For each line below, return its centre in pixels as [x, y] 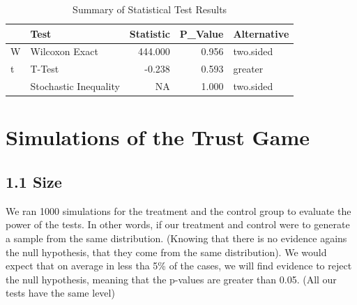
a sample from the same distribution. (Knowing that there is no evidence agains [176, 238]
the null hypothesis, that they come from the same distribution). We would [166, 252]
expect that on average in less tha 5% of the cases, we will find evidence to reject [179, 266]
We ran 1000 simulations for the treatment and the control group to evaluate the [178, 210]
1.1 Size [34, 181]
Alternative [261, 33]
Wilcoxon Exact [64, 51]
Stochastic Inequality [75, 86]
